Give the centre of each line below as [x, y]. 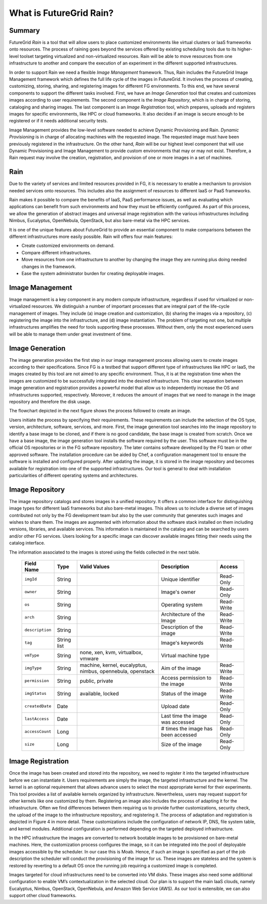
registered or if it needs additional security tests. [59, 121]
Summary [24, 30]
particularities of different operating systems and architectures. [74, 475]
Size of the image [181, 744]
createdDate [38, 706]
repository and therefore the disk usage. [50, 402]
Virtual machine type [185, 655]
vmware [89, 658]
